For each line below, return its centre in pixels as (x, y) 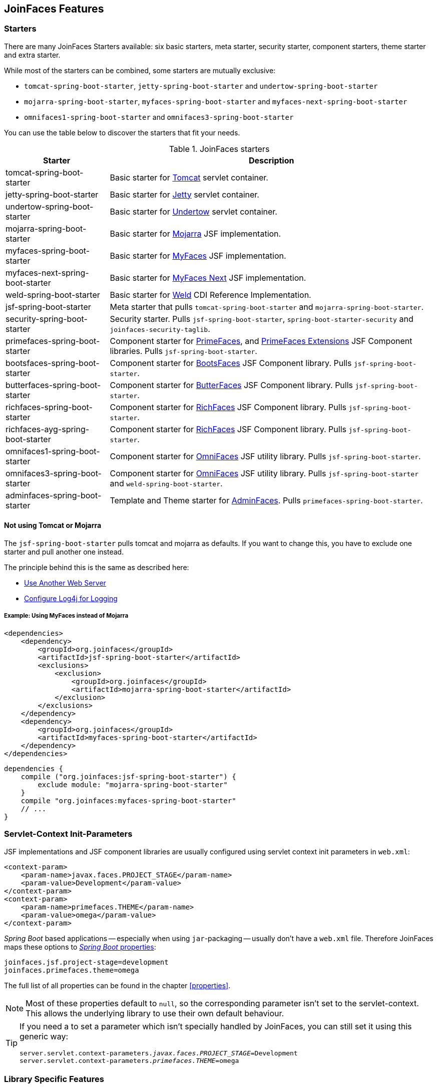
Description (272, 160)
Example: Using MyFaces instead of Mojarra (66, 616)
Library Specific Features (54, 1079)
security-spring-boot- (47, 319)
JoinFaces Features (54, 9)
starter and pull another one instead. (64, 552)
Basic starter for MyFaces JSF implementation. (198, 255)
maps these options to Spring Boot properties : (80, 947)
